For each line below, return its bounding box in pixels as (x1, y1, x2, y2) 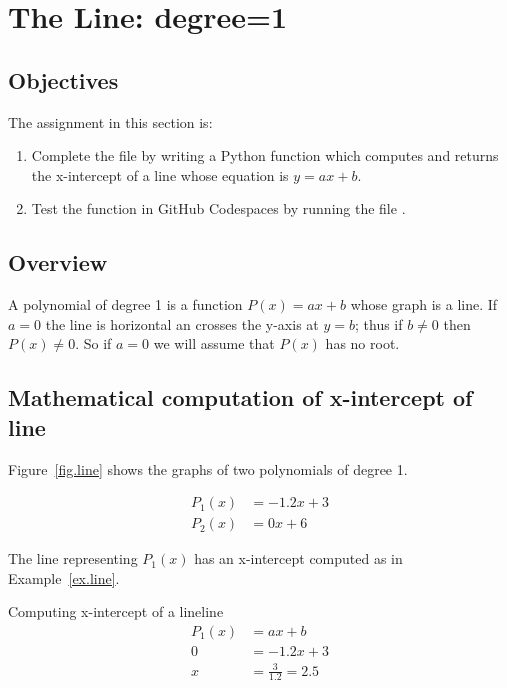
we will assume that (153, 333, 275, 354)
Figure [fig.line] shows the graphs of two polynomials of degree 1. (8, 458, 408, 479)
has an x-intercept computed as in (194, 548, 403, 569)
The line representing (8, 548, 138, 569)
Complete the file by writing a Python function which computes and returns (31, 145, 499, 166)
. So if (75, 333, 112, 354)
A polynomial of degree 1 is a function (8, 294, 243, 315)
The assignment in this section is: (8, 111, 213, 132)
